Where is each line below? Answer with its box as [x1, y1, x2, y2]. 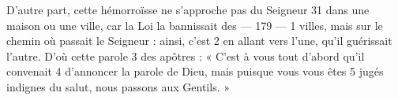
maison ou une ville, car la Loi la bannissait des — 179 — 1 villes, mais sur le [6, 17, 383, 33]
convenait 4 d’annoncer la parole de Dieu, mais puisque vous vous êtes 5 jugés [6, 63, 384, 80]
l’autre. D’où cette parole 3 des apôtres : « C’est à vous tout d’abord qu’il [6, 47, 365, 64]
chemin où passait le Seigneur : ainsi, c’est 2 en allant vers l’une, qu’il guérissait [6, 32, 392, 49]
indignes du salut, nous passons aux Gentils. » [6, 78, 230, 94]
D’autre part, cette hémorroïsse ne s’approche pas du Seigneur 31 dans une [6, 2, 370, 17]
